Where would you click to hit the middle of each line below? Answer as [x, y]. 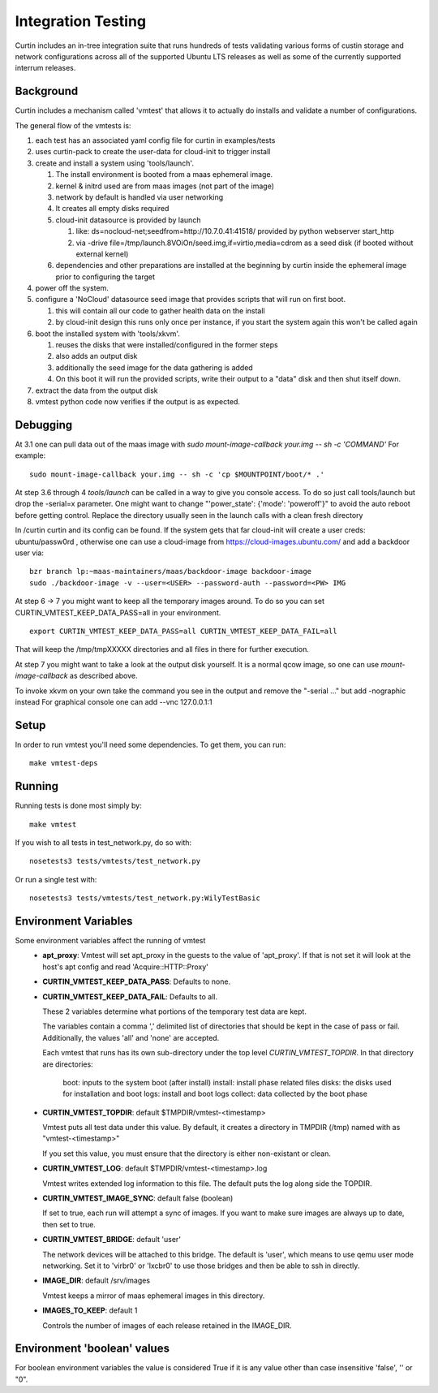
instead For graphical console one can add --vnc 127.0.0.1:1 [114, 701]
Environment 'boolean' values [92, 1349]
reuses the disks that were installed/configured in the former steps [167, 345]
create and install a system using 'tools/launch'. [115, 163]
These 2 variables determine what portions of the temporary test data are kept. [175, 1011]
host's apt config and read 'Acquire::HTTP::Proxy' [125, 967]
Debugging [44, 425]
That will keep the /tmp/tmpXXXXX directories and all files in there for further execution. [162, 649]
